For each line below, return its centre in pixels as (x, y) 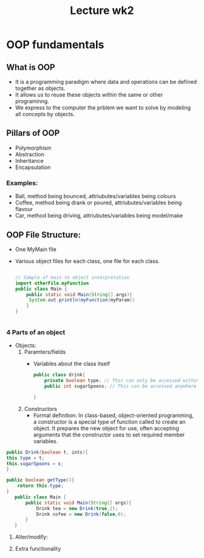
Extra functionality (38, 549)
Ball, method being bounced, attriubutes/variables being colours (95, 196)
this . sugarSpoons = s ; (35, 463)
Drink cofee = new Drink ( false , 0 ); (81, 514)
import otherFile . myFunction (52, 283)
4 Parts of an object (36, 332)
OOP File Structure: (43, 235)
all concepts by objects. (45, 114)
